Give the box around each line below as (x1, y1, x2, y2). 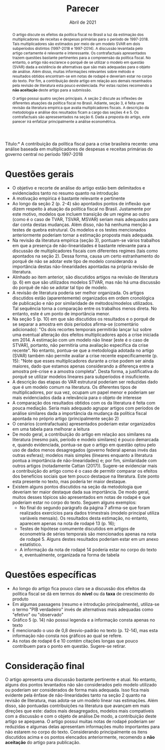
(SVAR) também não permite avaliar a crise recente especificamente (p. (12, 352, 158, 358)
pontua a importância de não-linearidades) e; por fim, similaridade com (12, 457, 157, 463)
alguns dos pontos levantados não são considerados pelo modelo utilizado (5, 682, 157, 688)
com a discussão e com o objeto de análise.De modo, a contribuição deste (5, 713, 157, 719)
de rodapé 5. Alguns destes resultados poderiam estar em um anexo (19, 536, 159, 542)
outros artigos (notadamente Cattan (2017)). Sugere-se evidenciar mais (12, 462, 158, 469)
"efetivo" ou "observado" (12, 611, 64, 617)
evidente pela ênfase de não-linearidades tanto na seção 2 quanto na (5, 692, 146, 698)
